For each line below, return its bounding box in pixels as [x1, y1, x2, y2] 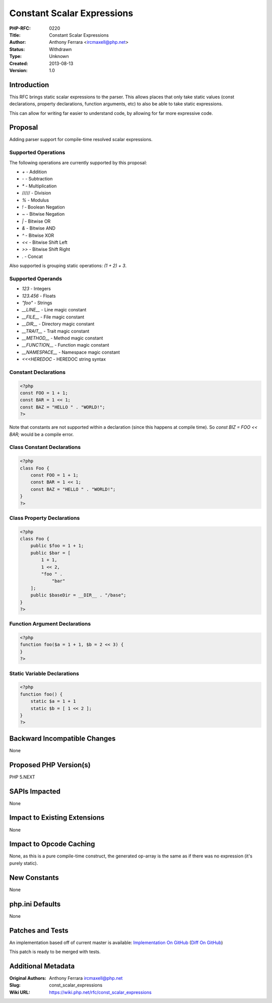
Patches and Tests [9, 926, 69, 934]
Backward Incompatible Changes [9, 734, 116, 743]
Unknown [49, 53, 69, 59]
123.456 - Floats [22, 293, 56, 299]
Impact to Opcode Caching [9, 840, 95, 848]
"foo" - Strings [22, 300, 52, 306]
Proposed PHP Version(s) [9, 761, 91, 769]
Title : [9, 32, 21, 38]
